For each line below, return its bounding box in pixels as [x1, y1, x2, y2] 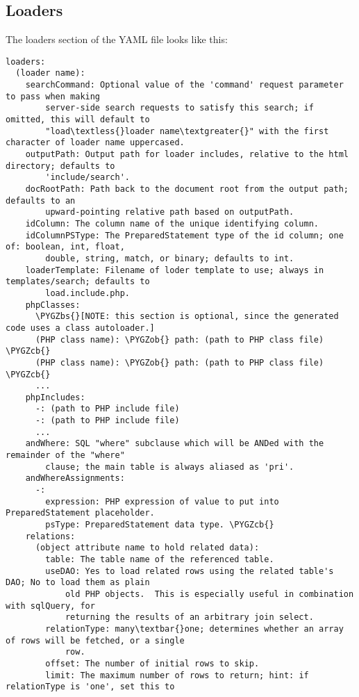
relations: [25, 531, 76, 541]
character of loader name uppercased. [6, 138, 185, 148]
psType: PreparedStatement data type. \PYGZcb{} [45, 520, 274, 530]
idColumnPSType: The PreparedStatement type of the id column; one [25, 230, 344, 240]
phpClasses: [25, 300, 81, 310]
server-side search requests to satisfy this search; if [45, 103, 314, 113]
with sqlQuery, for [6, 600, 95, 611]
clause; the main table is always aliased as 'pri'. [45, 461, 294, 472]
